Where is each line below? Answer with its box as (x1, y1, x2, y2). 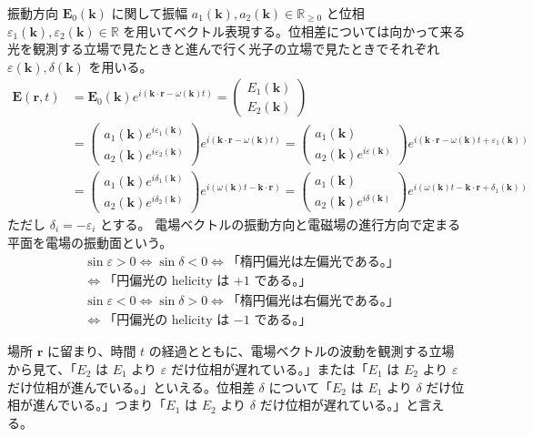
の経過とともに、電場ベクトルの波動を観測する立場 (148, 341, 455, 361)
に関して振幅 (111, 4, 188, 22)
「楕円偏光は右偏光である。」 (226, 295, 399, 309)
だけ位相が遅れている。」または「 (170, 359, 368, 378)
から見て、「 (7, 359, 77, 378)
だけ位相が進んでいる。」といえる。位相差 (7, 377, 255, 396)
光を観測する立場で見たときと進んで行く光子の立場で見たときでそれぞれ (7, 39, 440, 58)
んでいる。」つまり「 (45, 395, 166, 414)
